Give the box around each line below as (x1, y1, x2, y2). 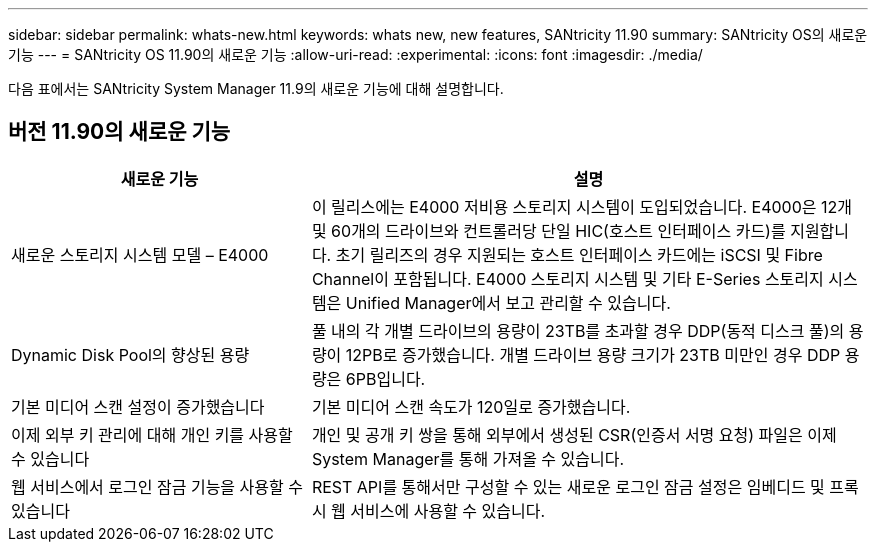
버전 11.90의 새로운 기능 (8, 119, 231, 145)
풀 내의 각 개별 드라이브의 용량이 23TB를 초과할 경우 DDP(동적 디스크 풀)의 (311, 320, 845, 341)
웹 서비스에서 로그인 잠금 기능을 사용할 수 (11, 476, 303, 497)
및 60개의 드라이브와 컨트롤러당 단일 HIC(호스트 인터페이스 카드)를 (311, 220, 786, 241)
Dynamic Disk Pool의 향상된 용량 (11, 344, 250, 365)
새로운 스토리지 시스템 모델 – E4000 (11, 244, 269, 265)
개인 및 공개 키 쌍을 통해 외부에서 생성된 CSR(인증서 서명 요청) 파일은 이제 (311, 424, 837, 445)
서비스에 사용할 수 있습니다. (350, 500, 546, 521)
